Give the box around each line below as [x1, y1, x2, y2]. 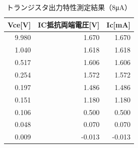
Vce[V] [8, 19, 31, 29]
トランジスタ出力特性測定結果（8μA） [7, 2, 132, 12]
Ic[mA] [106, 19, 131, 29]
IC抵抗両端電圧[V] [38, 19, 100, 29]
